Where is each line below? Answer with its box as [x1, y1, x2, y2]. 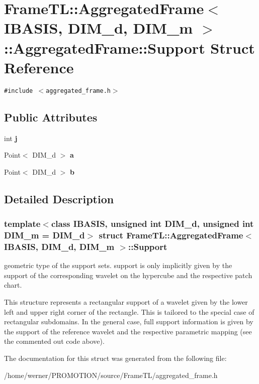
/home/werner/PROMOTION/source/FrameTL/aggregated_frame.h [4, 369, 218, 380]
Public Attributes [4, 109, 98, 124]
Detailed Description [4, 191, 114, 206]
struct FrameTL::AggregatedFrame [99, 228, 243, 241]
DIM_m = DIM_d [4, 228, 85, 241]
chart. [4, 280, 22, 290]
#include [4, 87, 33, 94]
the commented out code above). [4, 336, 105, 346]
